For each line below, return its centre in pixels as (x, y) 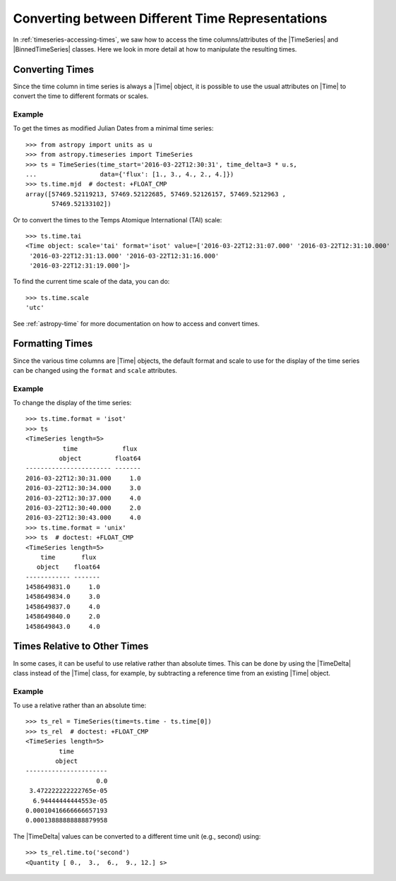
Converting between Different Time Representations (170, 18)
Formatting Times (53, 343)
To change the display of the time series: (72, 403)
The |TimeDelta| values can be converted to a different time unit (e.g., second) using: (137, 836)
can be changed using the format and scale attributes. (95, 370)
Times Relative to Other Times (81, 646)
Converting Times (54, 70)
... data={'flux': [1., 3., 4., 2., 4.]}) (130, 174)
